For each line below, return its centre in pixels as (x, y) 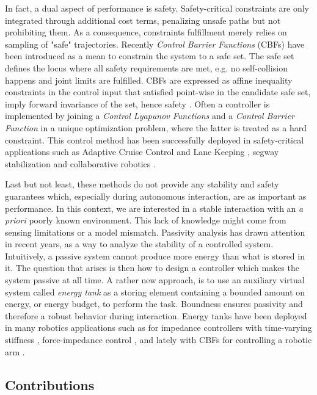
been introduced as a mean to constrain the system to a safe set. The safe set (150, 56)
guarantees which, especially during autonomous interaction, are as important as (156, 196)
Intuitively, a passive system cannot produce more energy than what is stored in (155, 255)
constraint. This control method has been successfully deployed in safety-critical (155, 140)
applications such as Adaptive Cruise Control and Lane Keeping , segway (142, 152)
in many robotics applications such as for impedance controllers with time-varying (158, 328)
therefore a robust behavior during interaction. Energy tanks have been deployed (156, 315)
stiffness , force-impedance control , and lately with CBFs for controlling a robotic (158, 340)
